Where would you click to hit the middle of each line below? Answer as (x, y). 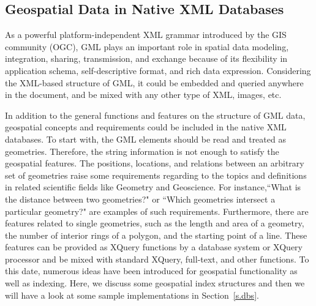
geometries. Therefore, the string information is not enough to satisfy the (142, 151)
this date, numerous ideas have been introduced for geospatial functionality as (151, 271)
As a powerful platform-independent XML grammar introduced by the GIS (146, 35)
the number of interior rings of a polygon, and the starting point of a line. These (156, 235)
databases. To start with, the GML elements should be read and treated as (145, 139)
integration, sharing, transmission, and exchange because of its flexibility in (146, 58)
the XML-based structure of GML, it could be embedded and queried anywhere (154, 82)
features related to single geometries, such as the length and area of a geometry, (155, 223)
